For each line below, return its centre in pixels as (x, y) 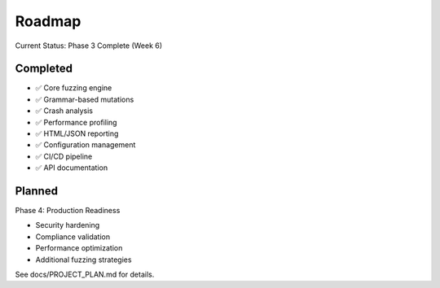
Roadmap (48, 21)
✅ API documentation (72, 168)
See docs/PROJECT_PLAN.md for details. (85, 275)
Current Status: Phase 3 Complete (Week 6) (89, 46)
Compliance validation (73, 237)
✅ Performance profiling (76, 122)
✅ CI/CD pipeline (64, 156)
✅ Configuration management (86, 145)
